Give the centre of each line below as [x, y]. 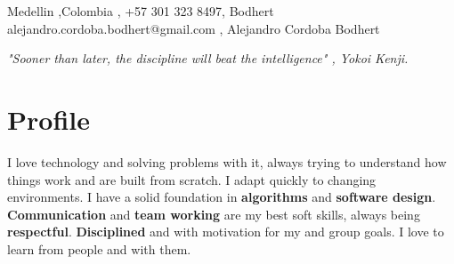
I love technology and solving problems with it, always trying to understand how [227, 161]
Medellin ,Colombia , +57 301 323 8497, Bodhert [141, 11]
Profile [49, 119]
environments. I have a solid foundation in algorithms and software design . [222, 197]
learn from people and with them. [99, 248]
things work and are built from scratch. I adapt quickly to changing [192, 179]
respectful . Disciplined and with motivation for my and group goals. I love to [226, 232]
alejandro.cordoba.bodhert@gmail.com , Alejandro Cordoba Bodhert [194, 28]
